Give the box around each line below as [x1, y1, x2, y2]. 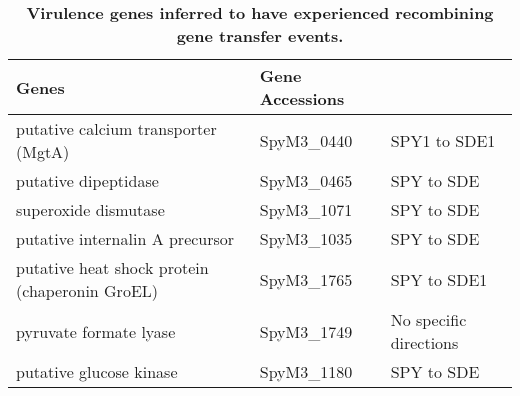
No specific [390, 308, 467, 331]
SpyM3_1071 [259, 198, 353, 221]
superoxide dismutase [16, 198, 165, 221]
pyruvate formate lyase [16, 319, 176, 343]
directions [390, 331, 459, 354]
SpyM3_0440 [259, 128, 353, 152]
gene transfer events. [176, 24, 344, 47]
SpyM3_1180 [259, 360, 353, 383]
